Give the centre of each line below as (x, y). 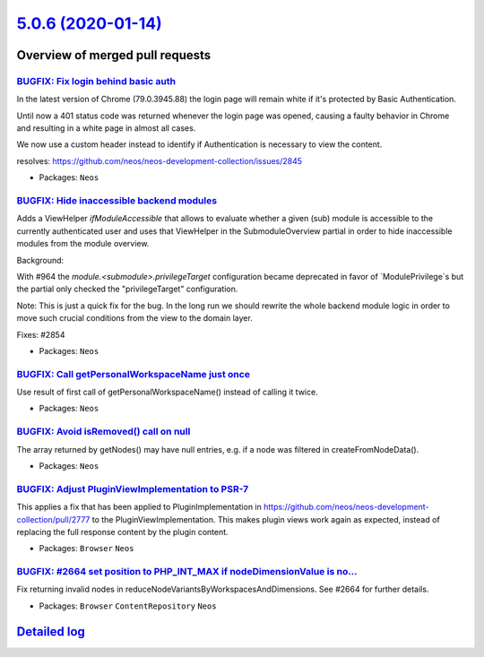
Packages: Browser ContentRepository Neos (128, 606)
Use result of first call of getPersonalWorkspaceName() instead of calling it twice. (167, 392)
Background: (40, 260)
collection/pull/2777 (53, 519)
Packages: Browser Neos (86, 549)
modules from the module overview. (83, 244)
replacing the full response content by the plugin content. (122, 532)
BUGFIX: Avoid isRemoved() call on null (104, 432)
